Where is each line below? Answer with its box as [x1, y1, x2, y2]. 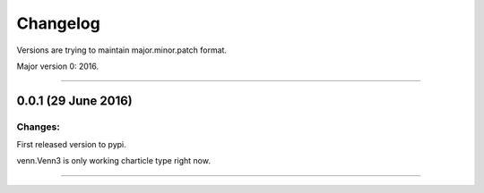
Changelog [16, 13, 100, 33]
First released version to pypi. [16, 139, 126, 150]
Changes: [16, 121, 60, 133]
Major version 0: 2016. [16, 61, 99, 71]
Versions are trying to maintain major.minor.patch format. [16, 45, 228, 55]
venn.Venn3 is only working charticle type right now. [16, 155, 211, 166]
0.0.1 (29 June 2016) [16, 93, 134, 108]
